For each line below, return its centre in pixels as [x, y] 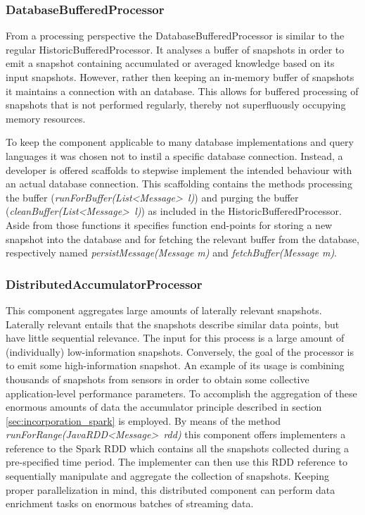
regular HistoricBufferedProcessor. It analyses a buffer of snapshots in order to [175, 49]
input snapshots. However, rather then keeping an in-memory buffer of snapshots [180, 77]
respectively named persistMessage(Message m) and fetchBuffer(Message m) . [172, 253]
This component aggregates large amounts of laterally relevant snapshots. [164, 310]
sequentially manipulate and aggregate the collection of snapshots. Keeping [168, 476]
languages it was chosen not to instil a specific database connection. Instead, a [174, 155]
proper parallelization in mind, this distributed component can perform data [171, 489]
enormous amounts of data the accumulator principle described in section [164, 407]
